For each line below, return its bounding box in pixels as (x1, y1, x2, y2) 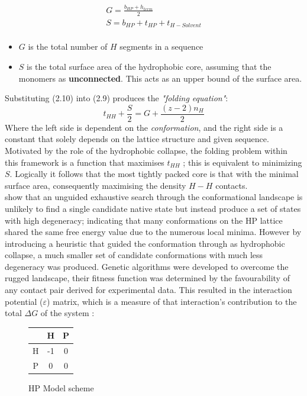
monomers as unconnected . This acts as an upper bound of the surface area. (18, 72, 302, 84)
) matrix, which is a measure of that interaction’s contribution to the (47, 295, 297, 307)
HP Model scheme (28, 382, 94, 394)
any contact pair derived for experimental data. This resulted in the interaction (5, 284, 292, 296)
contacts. (215, 179, 248, 191)
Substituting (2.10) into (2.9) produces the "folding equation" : (5, 92, 228, 104)
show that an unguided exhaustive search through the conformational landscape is (5, 191, 303, 203)
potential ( (5, 295, 43, 307)
